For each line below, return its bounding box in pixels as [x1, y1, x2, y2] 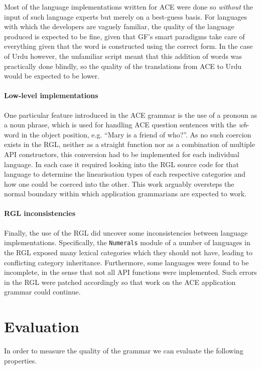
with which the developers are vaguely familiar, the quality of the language [4, 21, 234, 32]
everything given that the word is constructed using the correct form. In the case [4, 41, 253, 51]
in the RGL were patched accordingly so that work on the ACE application [4, 276, 236, 287]
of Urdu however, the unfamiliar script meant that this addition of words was [4, 50, 242, 61]
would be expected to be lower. [4, 70, 100, 81]
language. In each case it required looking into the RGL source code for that [4, 159, 239, 169]
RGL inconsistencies [4, 208, 76, 218]
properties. [4, 355, 37, 365]
